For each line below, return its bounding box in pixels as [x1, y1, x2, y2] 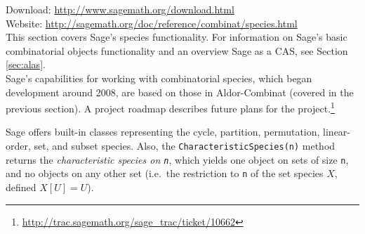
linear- [323, 124, 351, 139]
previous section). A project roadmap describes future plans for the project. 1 [6, 99, 335, 115]
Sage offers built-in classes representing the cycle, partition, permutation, [6, 124, 320, 139]
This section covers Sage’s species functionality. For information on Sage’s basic [6, 30, 347, 44]
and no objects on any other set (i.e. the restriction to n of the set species [6, 166, 324, 181]
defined [6, 179, 36, 194]
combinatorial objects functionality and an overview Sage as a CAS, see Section [6, 43, 348, 58]
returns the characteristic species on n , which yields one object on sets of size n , [6, 152, 349, 167]
